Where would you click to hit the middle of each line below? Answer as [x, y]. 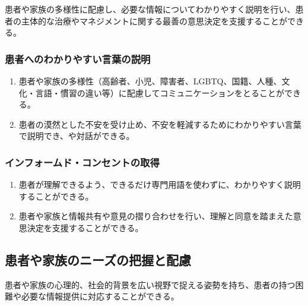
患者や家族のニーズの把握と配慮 [98, 259]
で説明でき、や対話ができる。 [77, 136]
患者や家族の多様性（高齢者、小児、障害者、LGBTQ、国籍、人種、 [150, 81]
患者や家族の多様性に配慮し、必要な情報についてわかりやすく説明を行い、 [150, 9]
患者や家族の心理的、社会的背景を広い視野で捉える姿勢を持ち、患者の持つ [150, 284]
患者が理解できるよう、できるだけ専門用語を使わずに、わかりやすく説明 [160, 184]
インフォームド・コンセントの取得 [82, 162]
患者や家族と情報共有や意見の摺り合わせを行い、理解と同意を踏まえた [156, 216]
